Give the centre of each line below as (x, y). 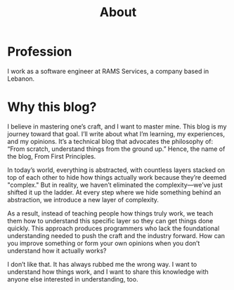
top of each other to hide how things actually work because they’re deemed (117, 177)
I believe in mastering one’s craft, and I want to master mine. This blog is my (117, 126)
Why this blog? (52, 107)
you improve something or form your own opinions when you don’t (104, 243)
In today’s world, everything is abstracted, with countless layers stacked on (116, 170)
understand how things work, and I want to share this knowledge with (108, 272)
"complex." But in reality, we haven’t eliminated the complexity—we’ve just (115, 185)
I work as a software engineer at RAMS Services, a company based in (108, 71)
